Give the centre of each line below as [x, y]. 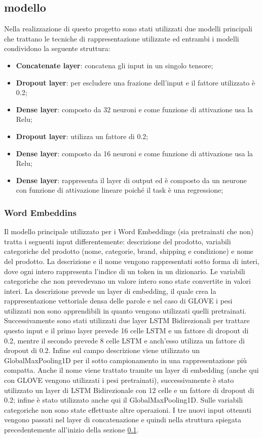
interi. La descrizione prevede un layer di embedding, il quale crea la [110, 291]
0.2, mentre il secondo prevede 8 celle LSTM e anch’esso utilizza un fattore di [124, 340]
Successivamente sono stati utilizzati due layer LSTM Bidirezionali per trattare [127, 320]
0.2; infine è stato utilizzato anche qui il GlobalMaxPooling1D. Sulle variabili [124, 400]
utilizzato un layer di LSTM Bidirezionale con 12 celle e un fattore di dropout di [129, 390]
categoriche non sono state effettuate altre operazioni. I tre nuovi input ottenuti [128, 409]
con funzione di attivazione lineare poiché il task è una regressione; [120, 190]
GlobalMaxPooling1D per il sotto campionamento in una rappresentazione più [126, 360]
